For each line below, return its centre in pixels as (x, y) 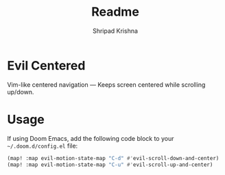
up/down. (21, 92)
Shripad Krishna (115, 31)
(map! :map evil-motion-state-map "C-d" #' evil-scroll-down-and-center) (113, 158)
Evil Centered (46, 65)
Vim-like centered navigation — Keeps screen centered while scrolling (106, 84)
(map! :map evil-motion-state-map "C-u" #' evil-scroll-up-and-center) (110, 165)
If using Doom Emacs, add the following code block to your (91, 138)
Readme (115, 12)
